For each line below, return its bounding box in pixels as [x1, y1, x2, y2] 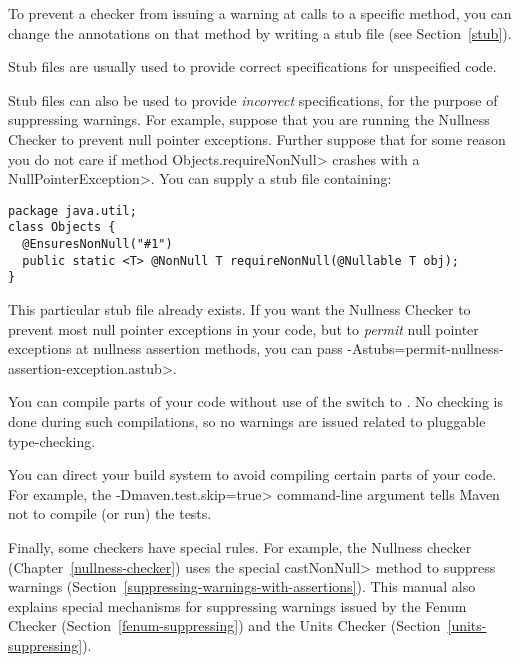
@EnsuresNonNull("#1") [22, 237, 173, 252]
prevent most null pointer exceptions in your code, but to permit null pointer [8, 318, 479, 339]
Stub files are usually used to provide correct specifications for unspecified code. [8, 56, 497, 77]
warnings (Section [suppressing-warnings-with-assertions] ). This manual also [8, 576, 476, 597]
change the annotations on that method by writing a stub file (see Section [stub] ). [8, 22, 512, 43]
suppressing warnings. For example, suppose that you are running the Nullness [8, 109, 490, 130]
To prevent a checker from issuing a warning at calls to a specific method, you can [8, 3, 512, 23]
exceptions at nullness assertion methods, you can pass [8, 338, 343, 359]
